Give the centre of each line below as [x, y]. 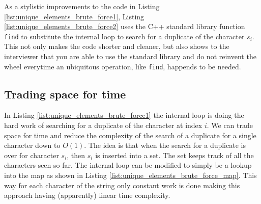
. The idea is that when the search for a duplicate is [165, 145]
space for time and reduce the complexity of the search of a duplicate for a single [130, 135]
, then [76, 155]
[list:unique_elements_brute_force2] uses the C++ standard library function [125, 26]
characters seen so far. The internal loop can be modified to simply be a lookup [128, 165]
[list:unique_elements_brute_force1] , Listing [74, 16]
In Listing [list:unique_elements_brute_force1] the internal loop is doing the [124, 115]
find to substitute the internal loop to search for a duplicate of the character [124, 36]
